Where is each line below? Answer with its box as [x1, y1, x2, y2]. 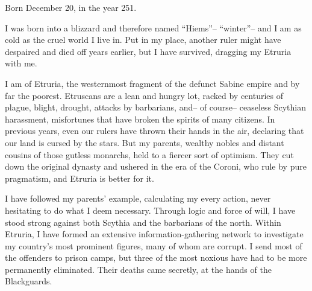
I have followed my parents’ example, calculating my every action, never [5, 192, 271, 205]
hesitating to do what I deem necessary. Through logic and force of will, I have [5, 203, 296, 216]
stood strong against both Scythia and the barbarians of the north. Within [5, 216, 281, 228]
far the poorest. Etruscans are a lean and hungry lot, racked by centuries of [5, 89, 284, 101]
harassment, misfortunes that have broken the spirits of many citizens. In [5, 112, 275, 125]
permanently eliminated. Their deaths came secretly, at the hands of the [5, 263, 272, 275]
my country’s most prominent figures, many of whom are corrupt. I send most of [5, 239, 302, 252]
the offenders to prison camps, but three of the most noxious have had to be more [5, 251, 307, 264]
